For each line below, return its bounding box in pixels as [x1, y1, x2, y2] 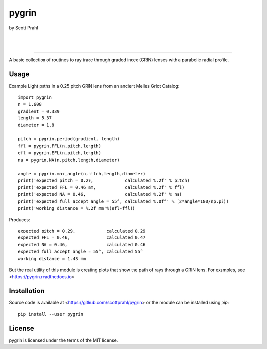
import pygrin [18, 95, 52, 100]
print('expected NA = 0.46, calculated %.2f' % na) [18, 191, 182, 197]
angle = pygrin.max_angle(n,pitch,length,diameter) [18, 171, 146, 176]
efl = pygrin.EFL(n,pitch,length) [18, 150, 101, 156]
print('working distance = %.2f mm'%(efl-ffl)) [18, 206, 135, 211]
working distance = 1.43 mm [18, 256, 86, 261]
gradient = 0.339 [18, 108, 60, 114]
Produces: [9, 216, 30, 223]
